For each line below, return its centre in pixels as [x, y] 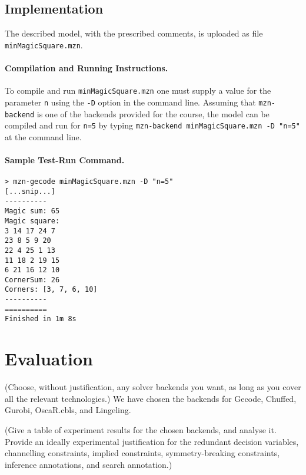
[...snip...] [30, 191]
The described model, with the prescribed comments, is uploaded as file [134, 33]
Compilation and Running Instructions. [87, 68]
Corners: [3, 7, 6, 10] [51, 290]
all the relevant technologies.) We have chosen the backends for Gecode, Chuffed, [151, 398]
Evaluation [49, 359]
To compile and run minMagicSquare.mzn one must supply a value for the [138, 90]
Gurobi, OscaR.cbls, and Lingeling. [68, 410]
